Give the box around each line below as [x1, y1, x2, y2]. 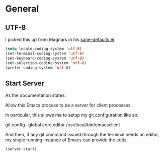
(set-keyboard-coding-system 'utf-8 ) [5, 56, 85, 61]
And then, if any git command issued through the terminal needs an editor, [5, 132, 159, 138]
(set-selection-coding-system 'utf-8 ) [5, 60, 87, 66]
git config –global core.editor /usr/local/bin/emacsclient [5, 122, 120, 128]
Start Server [5, 79, 44, 87]
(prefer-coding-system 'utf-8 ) [5, 65, 71, 70]
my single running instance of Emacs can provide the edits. [5, 137, 128, 143]
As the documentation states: [5, 92, 66, 98]
